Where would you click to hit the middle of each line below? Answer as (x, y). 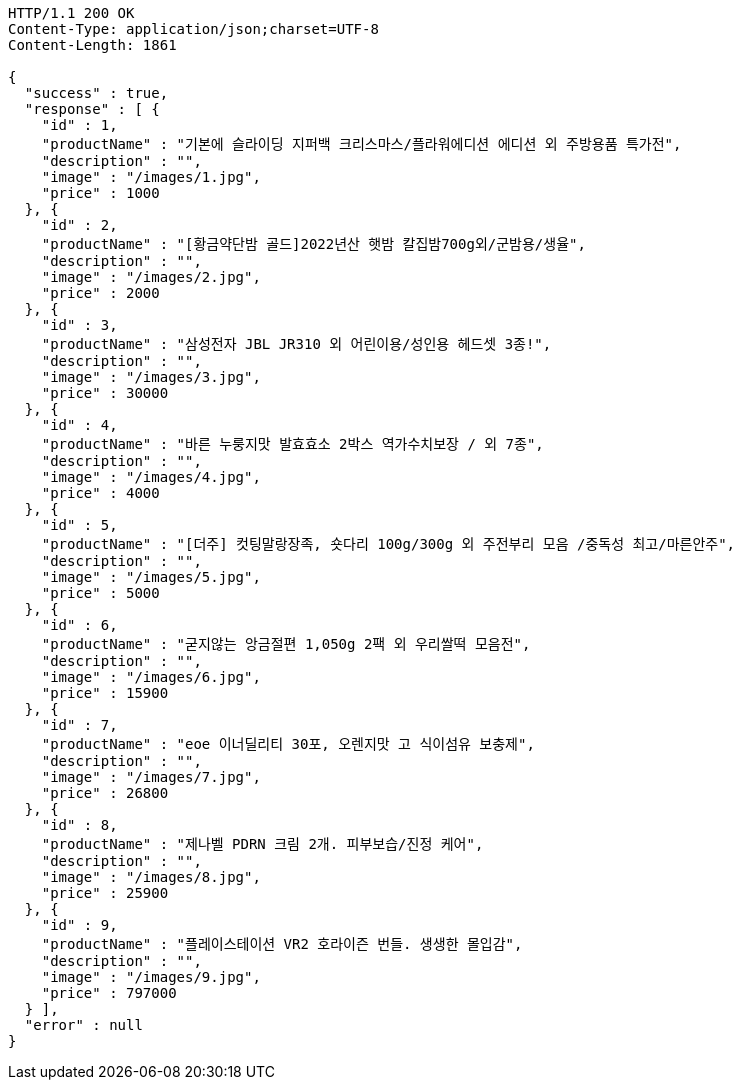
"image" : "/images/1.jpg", (151, 177)
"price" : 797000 (109, 993)
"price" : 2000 (100, 293)
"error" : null (83, 1025)
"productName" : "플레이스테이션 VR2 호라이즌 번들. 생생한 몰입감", (282, 944)
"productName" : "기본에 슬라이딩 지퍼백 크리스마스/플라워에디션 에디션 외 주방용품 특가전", (361, 144)
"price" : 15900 (105, 693)
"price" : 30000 (105, 393)
